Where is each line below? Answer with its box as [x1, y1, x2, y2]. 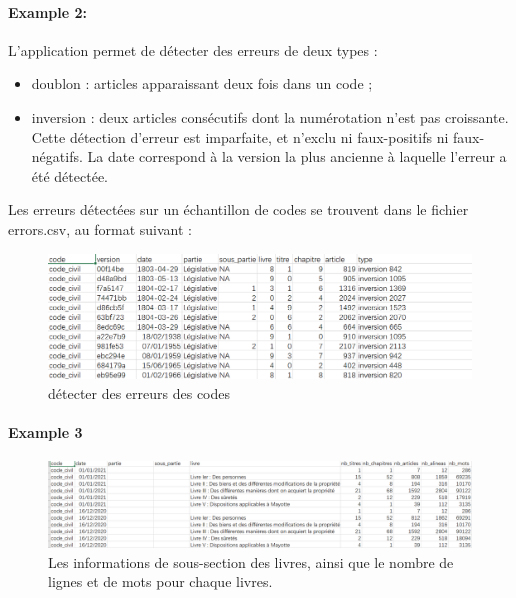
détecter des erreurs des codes [48, 382, 231, 403]
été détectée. [31, 165, 108, 186]
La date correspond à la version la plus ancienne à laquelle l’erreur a [87, 146, 507, 167]
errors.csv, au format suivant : [8, 218, 192, 239]
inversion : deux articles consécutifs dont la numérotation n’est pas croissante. [31, 106, 509, 127]
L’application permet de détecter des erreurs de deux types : [8, 39, 378, 60]
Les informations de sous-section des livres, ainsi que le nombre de [48, 551, 454, 572]
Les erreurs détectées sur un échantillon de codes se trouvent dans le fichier [8, 199, 469, 220]
